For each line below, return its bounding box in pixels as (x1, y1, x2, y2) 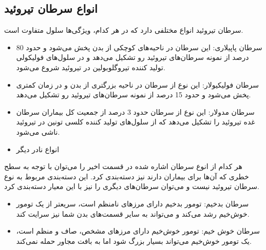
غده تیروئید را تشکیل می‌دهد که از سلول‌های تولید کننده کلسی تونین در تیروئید (16, 116, 255, 127)
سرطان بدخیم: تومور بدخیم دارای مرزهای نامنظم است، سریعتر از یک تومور (16, 198, 249, 209)
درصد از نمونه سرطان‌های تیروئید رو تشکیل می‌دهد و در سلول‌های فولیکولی (16, 52, 249, 62)
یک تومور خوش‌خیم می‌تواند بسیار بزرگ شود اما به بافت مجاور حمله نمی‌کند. (16, 235, 252, 246)
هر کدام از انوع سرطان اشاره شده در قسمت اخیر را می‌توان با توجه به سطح (4, 161, 242, 172)
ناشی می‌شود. (16, 126, 60, 137)
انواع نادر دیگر (16, 143, 60, 154)
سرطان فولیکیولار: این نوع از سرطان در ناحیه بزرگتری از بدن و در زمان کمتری (16, 79, 259, 90)
